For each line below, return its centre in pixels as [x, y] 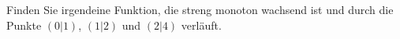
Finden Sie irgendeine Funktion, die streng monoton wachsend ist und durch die [200, 9]
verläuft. [201, 25]
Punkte [24, 25]
